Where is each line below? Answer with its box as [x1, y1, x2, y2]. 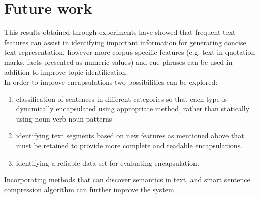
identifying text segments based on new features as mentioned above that [16, 130, 244, 141]
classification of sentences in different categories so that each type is [16, 93, 227, 104]
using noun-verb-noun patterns [16, 113, 112, 124]
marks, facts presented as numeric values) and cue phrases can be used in [4, 56, 233, 67]
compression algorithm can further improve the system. [4, 184, 176, 194]
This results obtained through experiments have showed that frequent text [4, 27, 236, 37]
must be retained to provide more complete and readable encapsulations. [16, 140, 243, 151]
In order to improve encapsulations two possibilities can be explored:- [4, 76, 220, 87]
